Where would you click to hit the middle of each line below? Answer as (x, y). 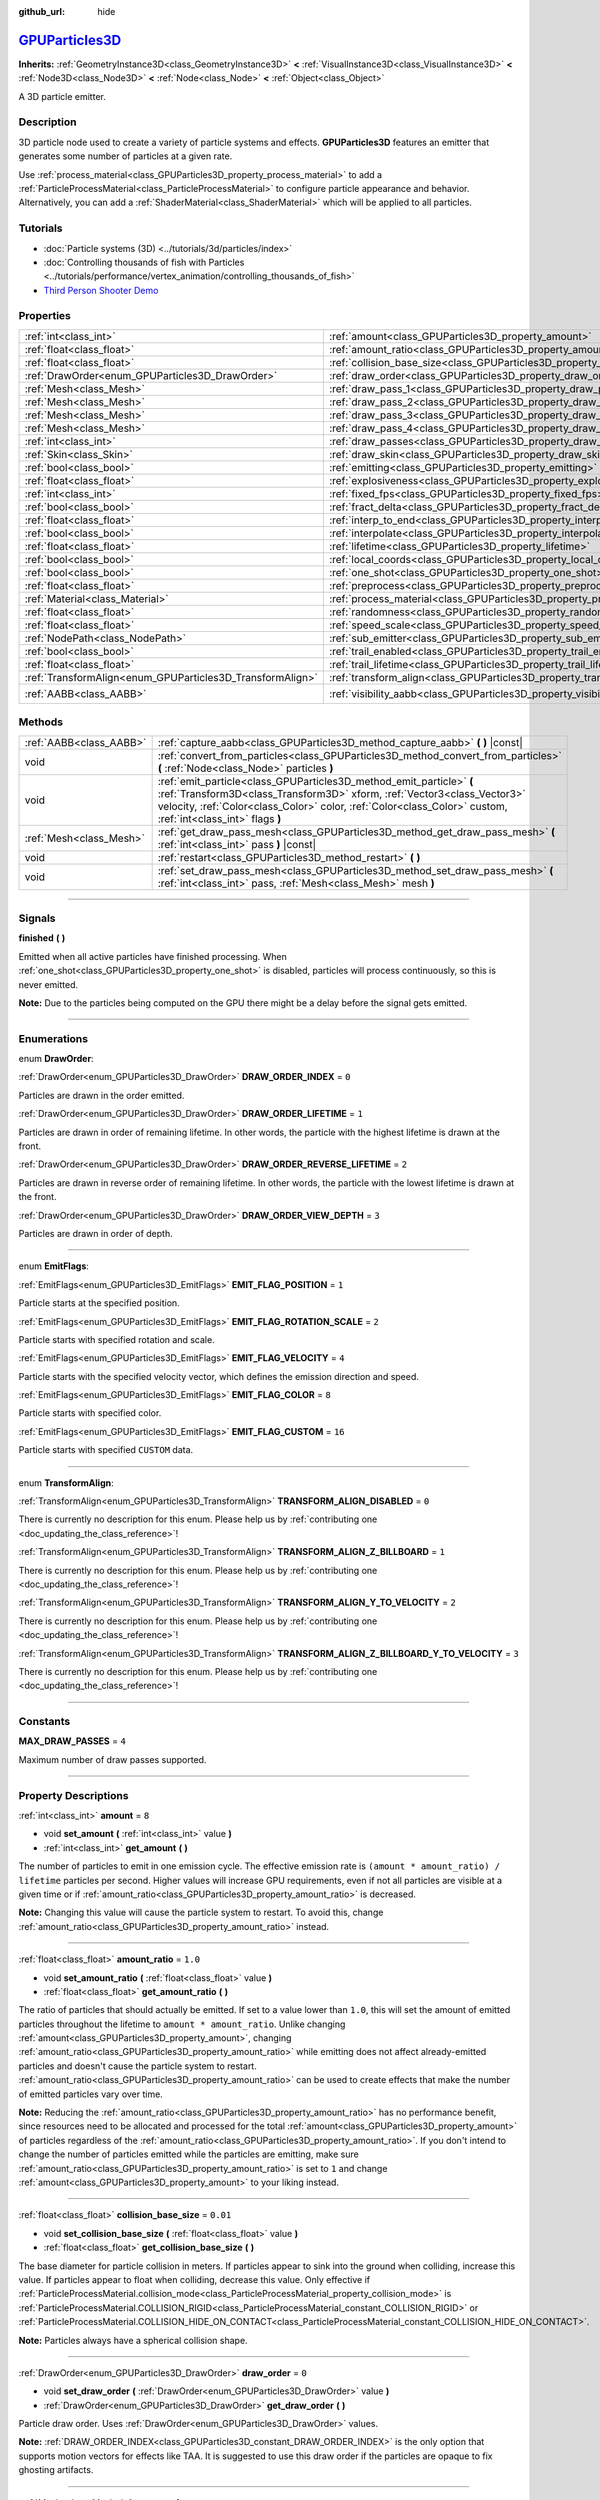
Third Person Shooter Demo (101, 290)
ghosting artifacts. (56, 2470)
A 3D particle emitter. (62, 96)
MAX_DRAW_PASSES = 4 (72, 1741)
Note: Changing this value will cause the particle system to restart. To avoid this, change (201, 1912)
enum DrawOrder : (56, 1059)
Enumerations (53, 1038)
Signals (37, 918)
